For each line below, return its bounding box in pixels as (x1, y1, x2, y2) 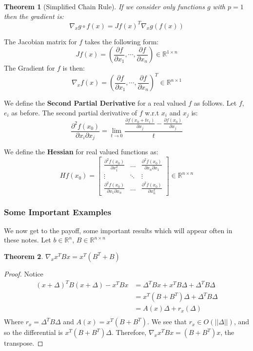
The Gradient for (4, 63, 55, 73)
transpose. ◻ (4, 338, 43, 348)
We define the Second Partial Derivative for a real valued (4, 98, 186, 108)
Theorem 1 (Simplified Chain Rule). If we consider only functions (4, 1, 205, 11)
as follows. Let (194, 98, 237, 108)
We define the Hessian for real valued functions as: (4, 147, 158, 157)
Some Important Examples (4, 206, 112, 218)
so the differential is (4, 327, 63, 337)
